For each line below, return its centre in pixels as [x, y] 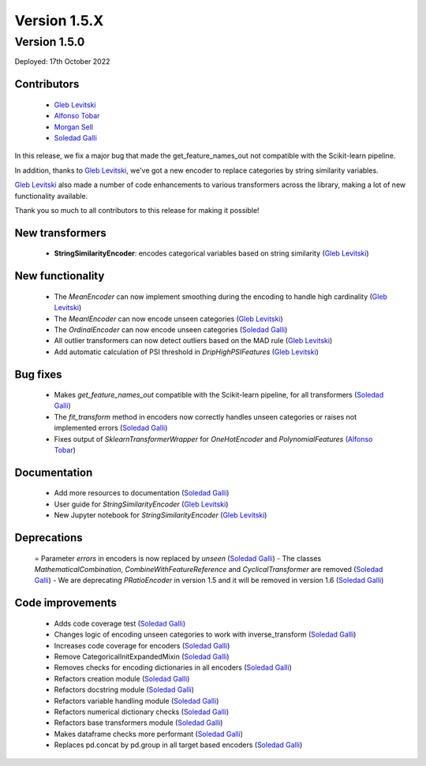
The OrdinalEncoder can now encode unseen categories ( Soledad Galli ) [171, 329]
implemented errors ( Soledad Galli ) [111, 428]
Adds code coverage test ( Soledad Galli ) [120, 623]
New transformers [60, 233]
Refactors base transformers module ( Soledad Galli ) [138, 723]
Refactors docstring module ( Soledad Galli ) [124, 689]
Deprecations [49, 538]
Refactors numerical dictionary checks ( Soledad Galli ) [142, 712]
